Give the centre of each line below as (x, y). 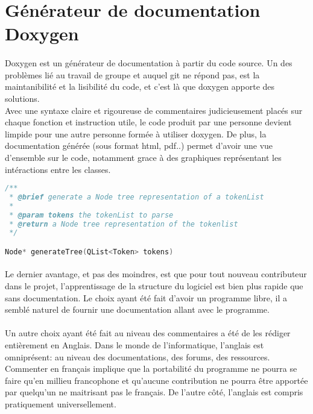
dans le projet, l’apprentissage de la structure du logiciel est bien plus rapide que (154, 286)
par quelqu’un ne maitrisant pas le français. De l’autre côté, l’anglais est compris (154, 392)
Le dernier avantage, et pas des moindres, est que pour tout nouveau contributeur (156, 274)
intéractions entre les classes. (58, 169)
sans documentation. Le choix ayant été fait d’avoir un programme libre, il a (146, 297)
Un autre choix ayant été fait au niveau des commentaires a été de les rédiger (148, 333)
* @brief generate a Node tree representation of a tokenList (137, 197)
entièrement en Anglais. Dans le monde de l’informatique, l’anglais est (134, 345)
